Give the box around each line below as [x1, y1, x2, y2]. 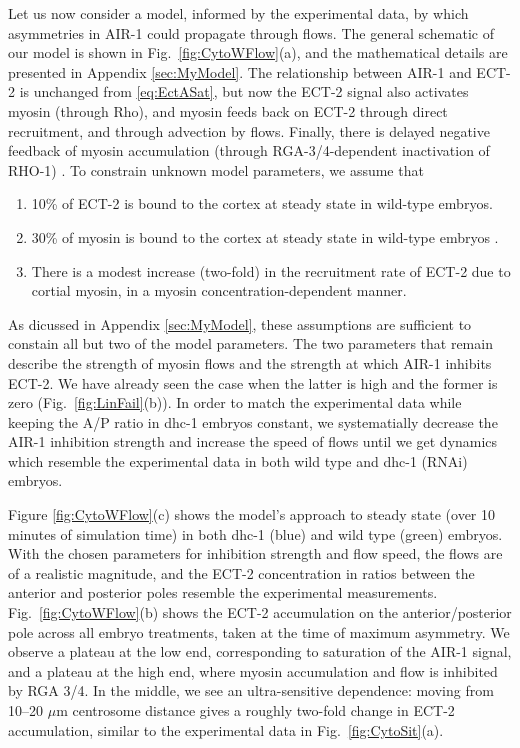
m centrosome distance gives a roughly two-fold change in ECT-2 [56, 700, 455, 720]
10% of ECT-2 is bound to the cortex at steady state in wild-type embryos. [31, 193, 493, 214]
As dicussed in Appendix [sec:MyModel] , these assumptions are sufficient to [8, 313, 472, 334]
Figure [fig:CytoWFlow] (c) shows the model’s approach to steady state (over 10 [8, 504, 495, 525]
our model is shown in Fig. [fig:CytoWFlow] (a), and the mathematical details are [8, 42, 508, 63]
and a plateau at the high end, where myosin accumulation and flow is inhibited [8, 660, 498, 681]
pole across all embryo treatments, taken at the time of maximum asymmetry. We [8, 621, 510, 642]
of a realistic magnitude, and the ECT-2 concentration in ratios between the [8, 562, 475, 583]
